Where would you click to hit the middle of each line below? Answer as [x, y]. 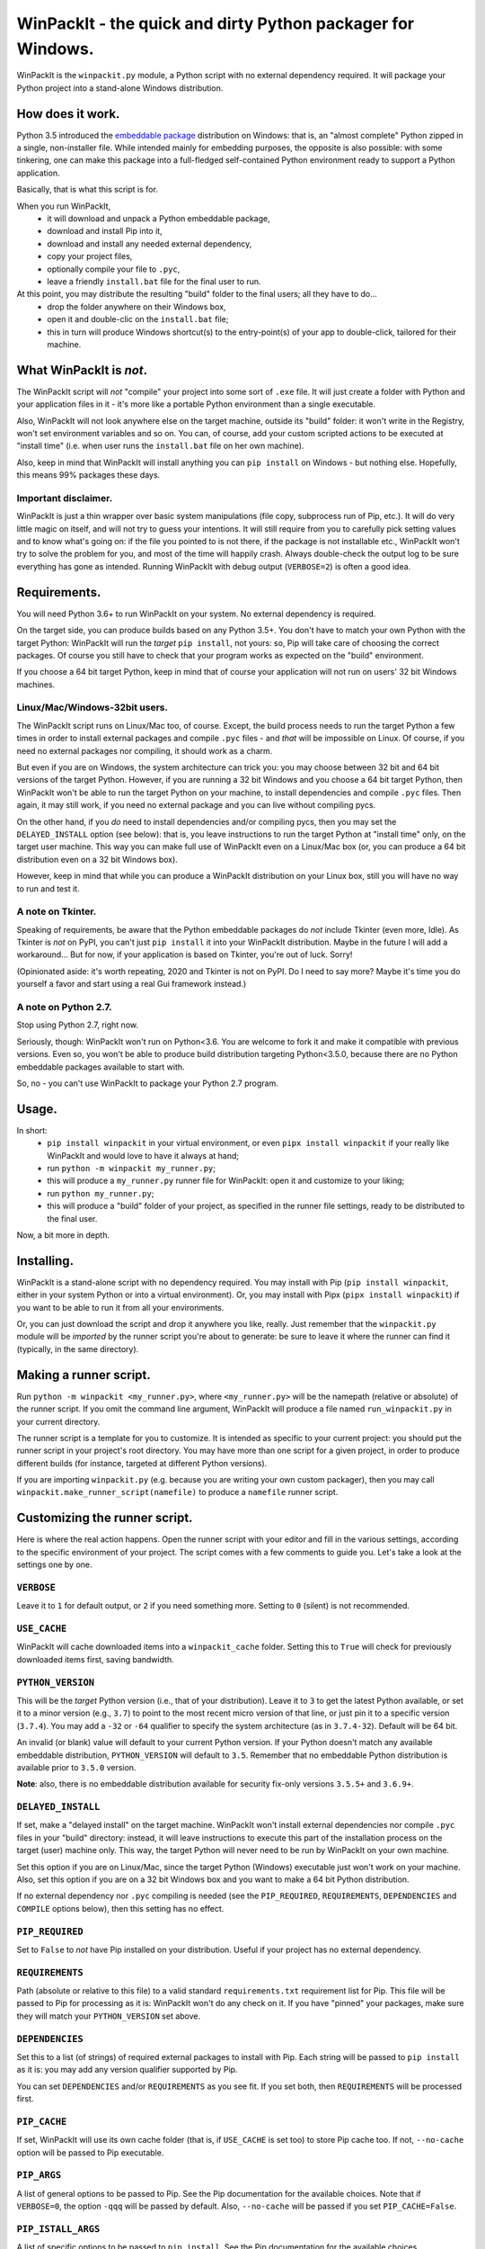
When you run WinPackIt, [64, 206]
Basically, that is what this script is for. [88, 190]
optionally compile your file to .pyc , [114, 269]
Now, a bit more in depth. [63, 1235]
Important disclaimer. [65, 497]
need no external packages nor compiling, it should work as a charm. [145, 750]
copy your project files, [90, 256]
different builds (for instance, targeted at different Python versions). [142, 1463]
